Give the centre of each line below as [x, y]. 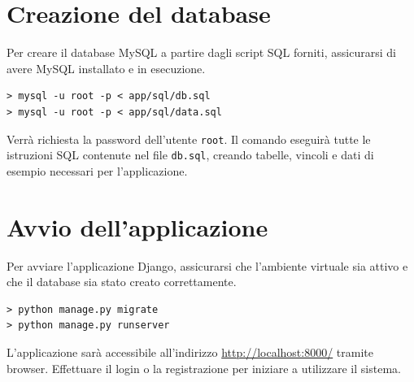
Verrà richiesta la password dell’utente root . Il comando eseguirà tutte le [189, 139]
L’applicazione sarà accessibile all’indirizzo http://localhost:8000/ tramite [190, 352]
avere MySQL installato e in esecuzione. [106, 68]
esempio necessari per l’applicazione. [97, 170]
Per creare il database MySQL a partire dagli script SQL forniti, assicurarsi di [201, 52]
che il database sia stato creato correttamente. [122, 282]
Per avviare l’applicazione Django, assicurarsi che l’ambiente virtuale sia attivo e [207, 265]
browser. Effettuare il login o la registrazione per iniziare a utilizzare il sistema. [204, 368]
